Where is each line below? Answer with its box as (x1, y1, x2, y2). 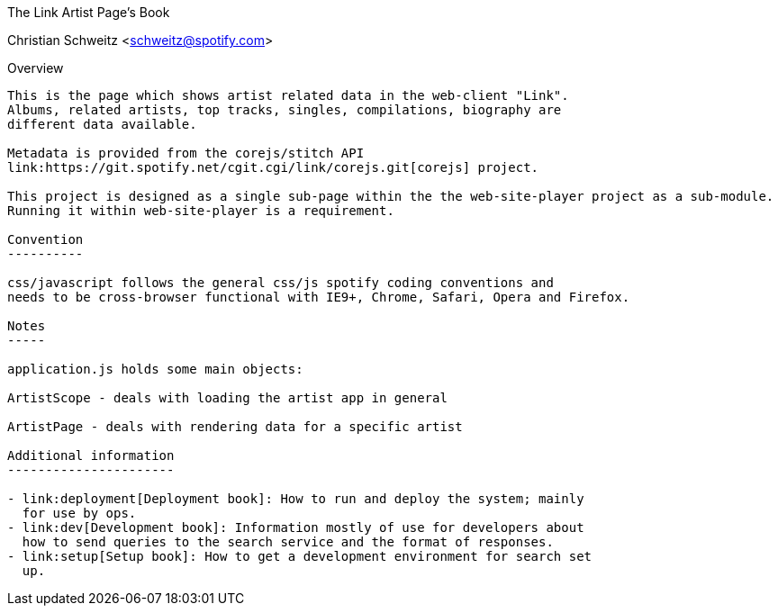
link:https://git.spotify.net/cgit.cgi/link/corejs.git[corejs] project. (7, 160, 539, 175)
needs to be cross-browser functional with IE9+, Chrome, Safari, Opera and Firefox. (7, 290, 630, 304)
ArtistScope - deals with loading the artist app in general (7, 391, 448, 405)
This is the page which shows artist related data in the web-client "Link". (7, 88, 569, 103)
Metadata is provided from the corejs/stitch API (7, 146, 365, 160)
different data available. (7, 117, 197, 131)
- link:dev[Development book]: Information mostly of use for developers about (7, 520, 584, 535)
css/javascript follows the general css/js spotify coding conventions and (7, 275, 554, 290)
